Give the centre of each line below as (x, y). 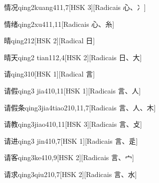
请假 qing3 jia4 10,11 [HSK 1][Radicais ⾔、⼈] (73, 90)
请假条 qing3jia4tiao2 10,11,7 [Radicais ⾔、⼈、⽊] (80, 107)
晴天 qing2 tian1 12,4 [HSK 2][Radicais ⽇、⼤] (73, 57)
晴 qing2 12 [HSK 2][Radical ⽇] (50, 41)
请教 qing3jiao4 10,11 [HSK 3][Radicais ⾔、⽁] (73, 124)
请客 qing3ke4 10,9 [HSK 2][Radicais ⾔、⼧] (69, 157)
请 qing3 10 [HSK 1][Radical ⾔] (50, 74)
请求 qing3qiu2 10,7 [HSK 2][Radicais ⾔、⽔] (71, 174)
